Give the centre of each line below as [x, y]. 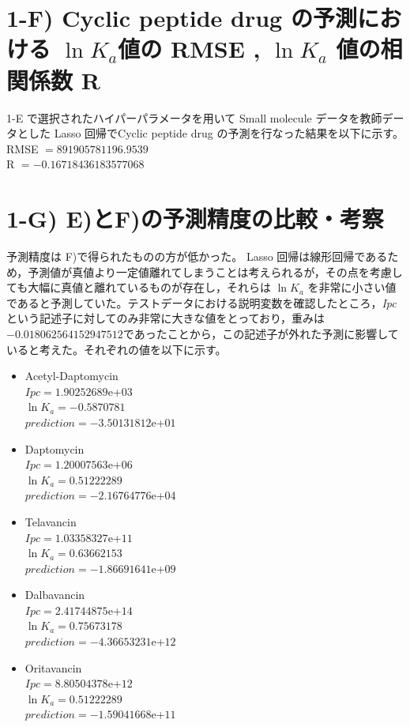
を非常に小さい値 [352, 287]
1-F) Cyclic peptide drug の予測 [182, 18]
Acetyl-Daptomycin [71, 376]
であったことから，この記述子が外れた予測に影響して [261, 333]
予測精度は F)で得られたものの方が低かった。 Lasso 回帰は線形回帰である [197, 256]
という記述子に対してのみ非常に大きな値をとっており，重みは [166, 318]
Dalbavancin [55, 595]
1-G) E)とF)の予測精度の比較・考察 [195, 218]
